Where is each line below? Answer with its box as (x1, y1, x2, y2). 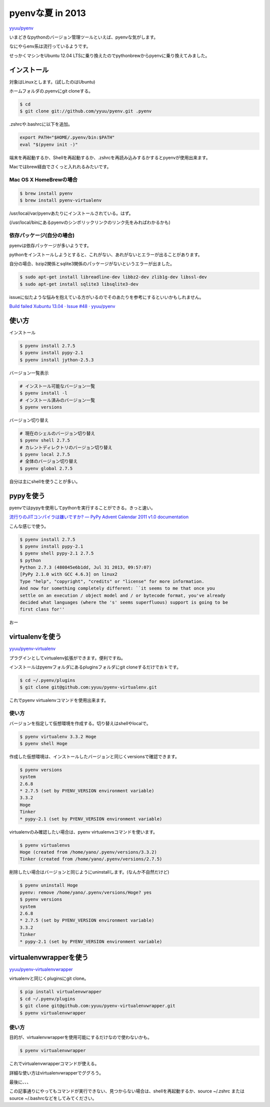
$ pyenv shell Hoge (19, 741, 67, 746)
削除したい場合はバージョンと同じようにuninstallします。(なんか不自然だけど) (9, 869, 169, 875)
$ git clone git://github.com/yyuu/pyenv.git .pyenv (19, 108, 152, 114)
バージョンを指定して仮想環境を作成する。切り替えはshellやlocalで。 (9, 720, 151, 726)
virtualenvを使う (9, 632, 62, 641)
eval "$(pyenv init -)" (19, 142, 78, 147)
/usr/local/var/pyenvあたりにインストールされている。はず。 (9, 210, 133, 216)
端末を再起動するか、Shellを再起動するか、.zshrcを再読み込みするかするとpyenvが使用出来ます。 (9, 154, 210, 160)
